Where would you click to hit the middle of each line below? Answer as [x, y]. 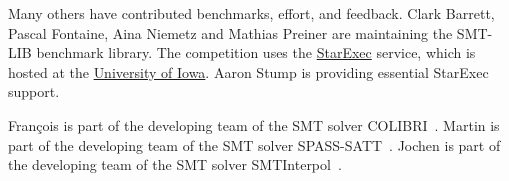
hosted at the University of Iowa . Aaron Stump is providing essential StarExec [248, 71]
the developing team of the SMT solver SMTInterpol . [175, 164]
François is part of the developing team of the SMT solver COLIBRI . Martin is [254, 124]
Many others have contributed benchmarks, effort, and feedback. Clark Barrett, [251, 13]
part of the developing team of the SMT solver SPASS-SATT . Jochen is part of [254, 144]
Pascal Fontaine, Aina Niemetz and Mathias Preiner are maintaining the [230, 32]
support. [34, 91]
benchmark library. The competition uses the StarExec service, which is [256, 52]
